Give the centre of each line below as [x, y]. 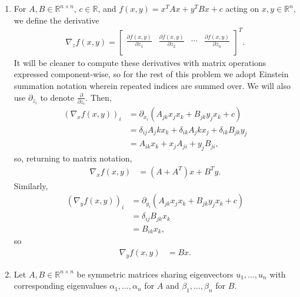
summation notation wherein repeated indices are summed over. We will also [152, 85]
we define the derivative [56, 20]
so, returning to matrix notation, [73, 158]
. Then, [99, 97]
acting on [242, 8]
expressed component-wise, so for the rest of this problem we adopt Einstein [151, 74]
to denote [57, 97]
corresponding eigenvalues [60, 286]
